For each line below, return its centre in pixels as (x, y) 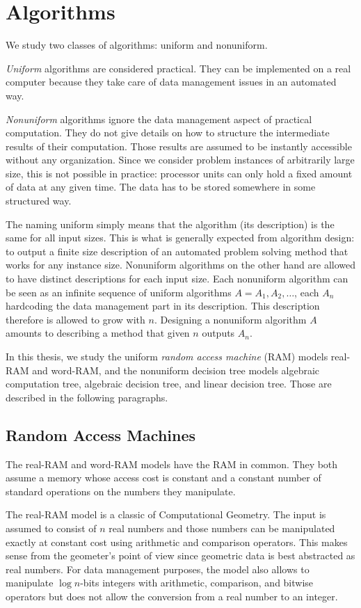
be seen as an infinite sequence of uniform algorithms (119, 292)
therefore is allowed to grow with (75, 319)
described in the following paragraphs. (87, 397)
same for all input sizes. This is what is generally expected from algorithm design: (180, 238)
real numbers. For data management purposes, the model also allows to (158, 569)
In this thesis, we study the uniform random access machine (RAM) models (167, 356)
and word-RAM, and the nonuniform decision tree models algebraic (176, 370)
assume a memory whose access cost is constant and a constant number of (163, 478)
